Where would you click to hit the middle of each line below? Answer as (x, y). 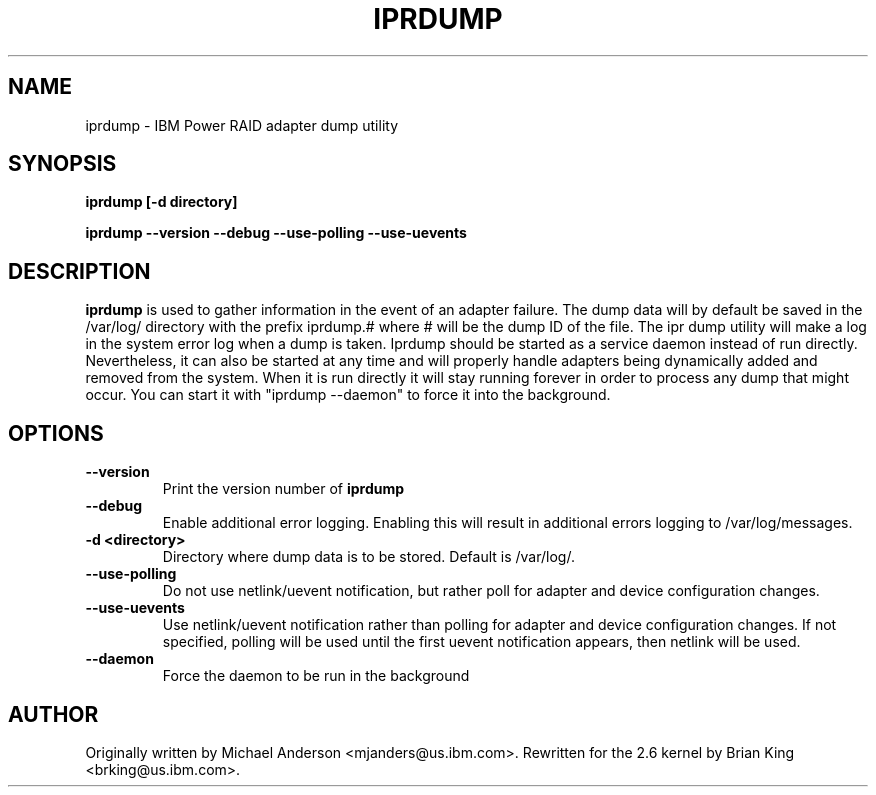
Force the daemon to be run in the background (316, 676)
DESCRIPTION (79, 271)
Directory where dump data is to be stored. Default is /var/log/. (368, 557)
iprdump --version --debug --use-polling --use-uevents (276, 233)
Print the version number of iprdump (283, 489)
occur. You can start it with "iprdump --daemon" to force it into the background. (348, 395)
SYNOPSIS (62, 164)
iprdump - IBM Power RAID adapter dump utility (242, 125)
